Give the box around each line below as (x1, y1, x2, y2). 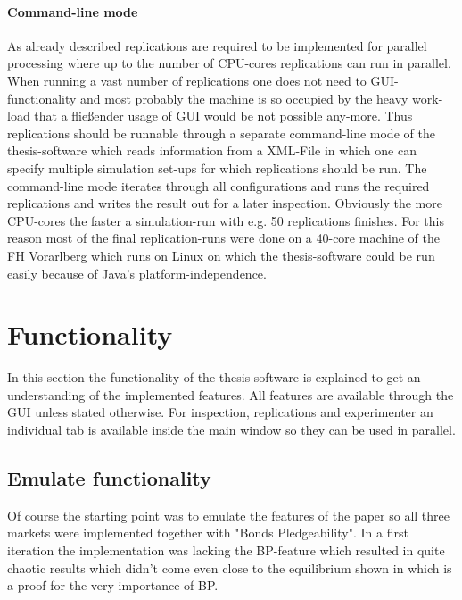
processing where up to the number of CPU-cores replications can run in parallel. (7, 54, 451, 72)
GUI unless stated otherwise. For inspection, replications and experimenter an (7, 403, 433, 421)
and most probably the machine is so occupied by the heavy (80, 88, 408, 107)
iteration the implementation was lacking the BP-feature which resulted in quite (7, 541, 445, 559)
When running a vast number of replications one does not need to (7, 71, 367, 89)
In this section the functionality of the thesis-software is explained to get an (7, 368, 421, 387)
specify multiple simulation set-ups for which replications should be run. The (7, 158, 427, 177)
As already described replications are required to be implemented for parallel (7, 36, 427, 54)
